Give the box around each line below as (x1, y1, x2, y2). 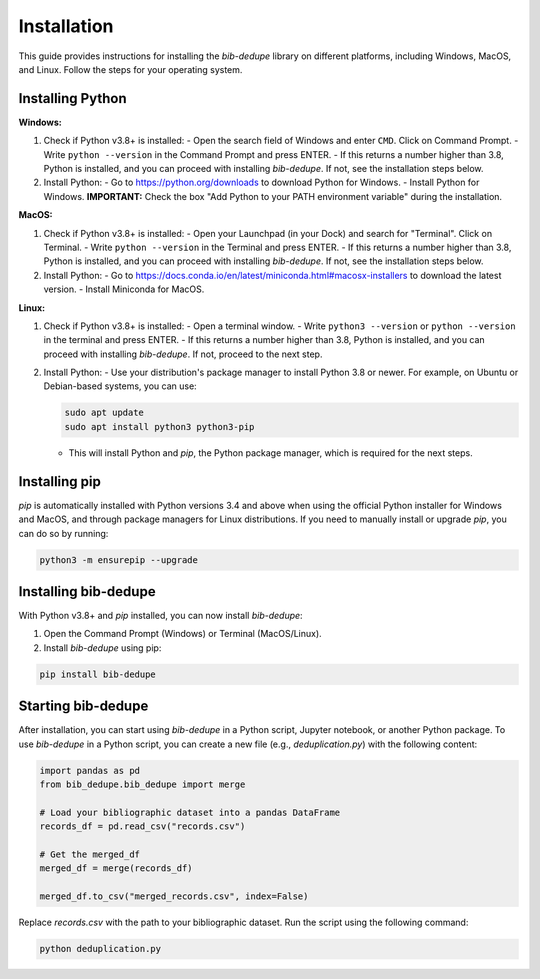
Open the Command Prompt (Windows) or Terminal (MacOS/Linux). (43, 628, 322, 640)
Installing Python (18, 90, 127, 107)
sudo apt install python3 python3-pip (64, 421, 255, 432)
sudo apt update (64, 407, 145, 419)
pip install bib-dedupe (39, 668, 157, 680)
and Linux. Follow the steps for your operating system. (18, 63, 243, 75)
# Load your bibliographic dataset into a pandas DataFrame (39, 806, 341, 818)
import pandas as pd (39, 765, 140, 776)
